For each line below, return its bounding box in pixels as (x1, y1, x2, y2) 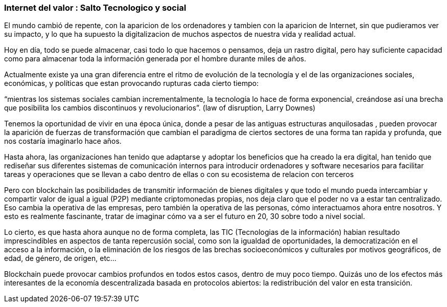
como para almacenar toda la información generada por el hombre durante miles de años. (4, 54, 307, 63)
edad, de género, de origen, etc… (4, 254, 116, 263)
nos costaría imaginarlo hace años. (4, 137, 122, 146)
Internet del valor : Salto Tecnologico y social (4, 3, 186, 13)
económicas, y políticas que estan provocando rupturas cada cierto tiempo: (4, 79, 259, 88)
